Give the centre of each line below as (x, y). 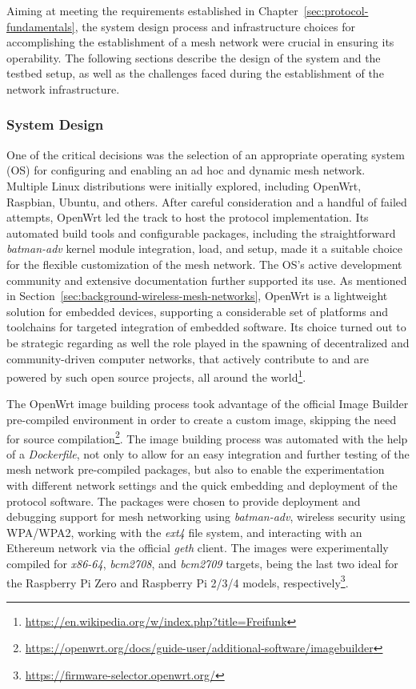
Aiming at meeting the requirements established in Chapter (152, 10)
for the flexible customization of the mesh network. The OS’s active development (204, 264)
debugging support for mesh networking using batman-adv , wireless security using (206, 517)
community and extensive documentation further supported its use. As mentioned (207, 280)
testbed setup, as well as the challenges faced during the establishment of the (195, 73)
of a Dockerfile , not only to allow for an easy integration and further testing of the (208, 453)
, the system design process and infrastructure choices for (215, 26)
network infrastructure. (63, 88)
